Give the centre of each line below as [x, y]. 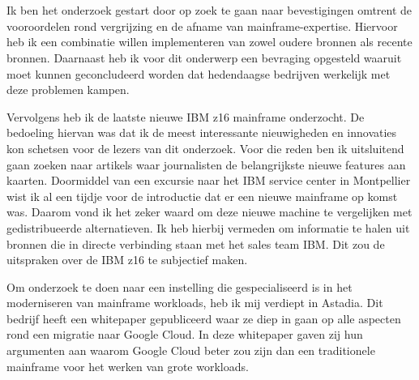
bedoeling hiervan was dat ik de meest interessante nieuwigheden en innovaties [202, 132]
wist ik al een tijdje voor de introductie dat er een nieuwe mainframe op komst [202, 196]
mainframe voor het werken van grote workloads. [128, 366]
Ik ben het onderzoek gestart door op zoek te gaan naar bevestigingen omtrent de [209, 10]
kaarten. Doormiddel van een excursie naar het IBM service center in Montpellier [209, 180]
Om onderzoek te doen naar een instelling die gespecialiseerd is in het [180, 286]
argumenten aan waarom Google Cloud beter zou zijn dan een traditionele [191, 350]
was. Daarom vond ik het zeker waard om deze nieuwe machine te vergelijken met [209, 212]
